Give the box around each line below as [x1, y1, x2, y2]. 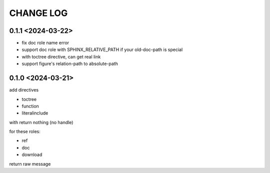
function [21, 103, 39, 109]
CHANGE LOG [9, 7, 68, 18]
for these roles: [9, 128, 41, 134]
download [21, 151, 42, 157]
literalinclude [21, 110, 48, 116]
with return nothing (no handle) [9, 119, 73, 125]
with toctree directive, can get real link [21, 53, 101, 59]
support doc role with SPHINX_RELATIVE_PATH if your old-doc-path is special [21, 46, 183, 52]
